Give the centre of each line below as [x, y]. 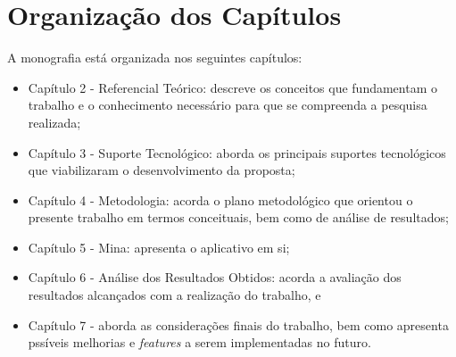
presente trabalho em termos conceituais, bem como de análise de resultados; [238, 217]
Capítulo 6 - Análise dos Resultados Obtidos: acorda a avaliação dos [215, 277]
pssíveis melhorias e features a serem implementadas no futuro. [199, 342]
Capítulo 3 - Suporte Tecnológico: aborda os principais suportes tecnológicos [237, 152]
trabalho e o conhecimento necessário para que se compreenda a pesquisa [228, 105]
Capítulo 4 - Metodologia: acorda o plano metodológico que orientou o [220, 199]
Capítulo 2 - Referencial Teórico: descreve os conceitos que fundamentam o [233, 87]
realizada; [54, 122]
